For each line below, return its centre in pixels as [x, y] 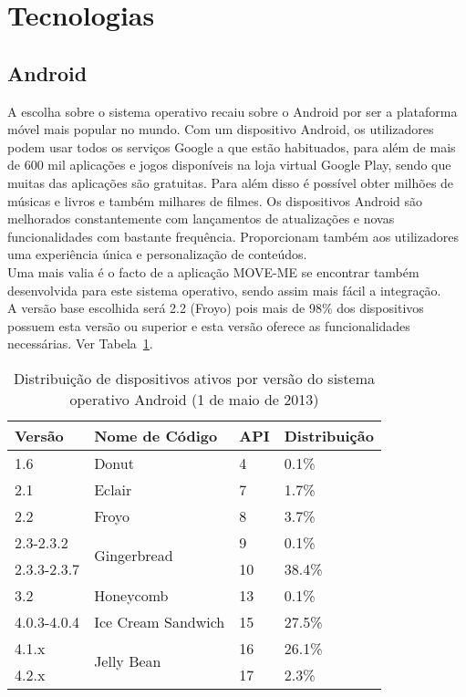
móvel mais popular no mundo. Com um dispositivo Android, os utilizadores [221, 129]
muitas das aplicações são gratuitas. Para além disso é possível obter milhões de [231, 182]
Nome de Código [156, 435]
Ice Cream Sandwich [160, 621]
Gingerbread [134, 556]
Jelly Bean [128, 661]
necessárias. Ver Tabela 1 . [80, 343]
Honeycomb [131, 595]
